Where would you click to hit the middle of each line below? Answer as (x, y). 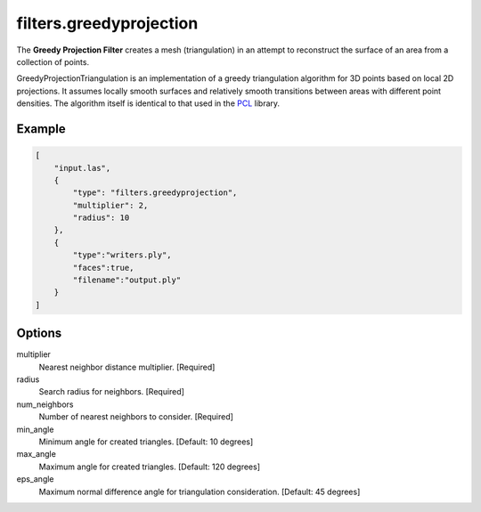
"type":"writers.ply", (122, 255)
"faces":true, (103, 268)
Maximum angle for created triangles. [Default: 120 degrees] (149, 467)
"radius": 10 (101, 218)
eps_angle (35, 479)
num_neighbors (45, 404)
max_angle (37, 454)
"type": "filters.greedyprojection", (155, 193)
